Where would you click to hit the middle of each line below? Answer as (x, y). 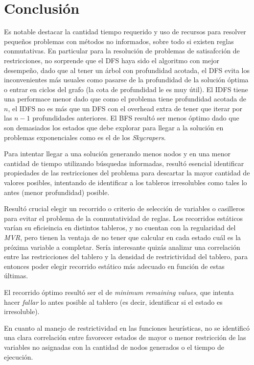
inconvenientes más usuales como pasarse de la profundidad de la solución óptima (126, 80)
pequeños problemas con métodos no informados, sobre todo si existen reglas (119, 41)
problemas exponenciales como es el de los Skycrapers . (85, 137)
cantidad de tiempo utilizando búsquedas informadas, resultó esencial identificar (124, 163)
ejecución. (19, 356)
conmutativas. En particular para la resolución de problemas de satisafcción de (122, 51)
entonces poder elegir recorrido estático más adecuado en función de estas (114, 266)
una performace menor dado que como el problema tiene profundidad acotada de (125, 99)
